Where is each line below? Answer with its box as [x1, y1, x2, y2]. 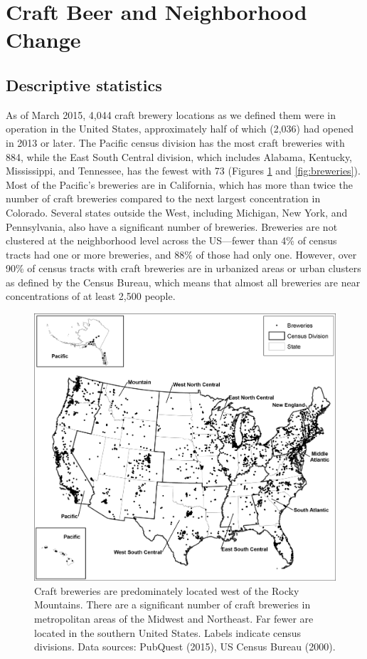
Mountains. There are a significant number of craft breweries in [34, 597, 311, 612]
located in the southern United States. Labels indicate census [34, 625, 302, 640]
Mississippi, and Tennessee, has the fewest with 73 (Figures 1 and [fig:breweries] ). [6, 163, 361, 178]
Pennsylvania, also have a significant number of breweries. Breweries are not [6, 219, 338, 234]
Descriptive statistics [6, 73, 162, 95]
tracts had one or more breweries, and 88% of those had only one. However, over [6, 247, 357, 261]
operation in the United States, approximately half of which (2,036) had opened [6, 121, 354, 136]
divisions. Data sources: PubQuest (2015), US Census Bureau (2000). [34, 639, 336, 654]
